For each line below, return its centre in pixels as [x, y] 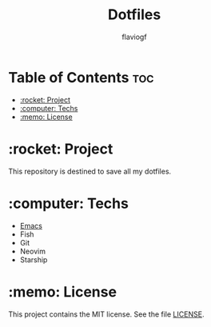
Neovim [33, 251]
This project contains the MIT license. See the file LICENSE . [106, 314]
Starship [34, 259]
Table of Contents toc [81, 77]
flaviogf [134, 37]
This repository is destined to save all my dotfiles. [90, 171]
